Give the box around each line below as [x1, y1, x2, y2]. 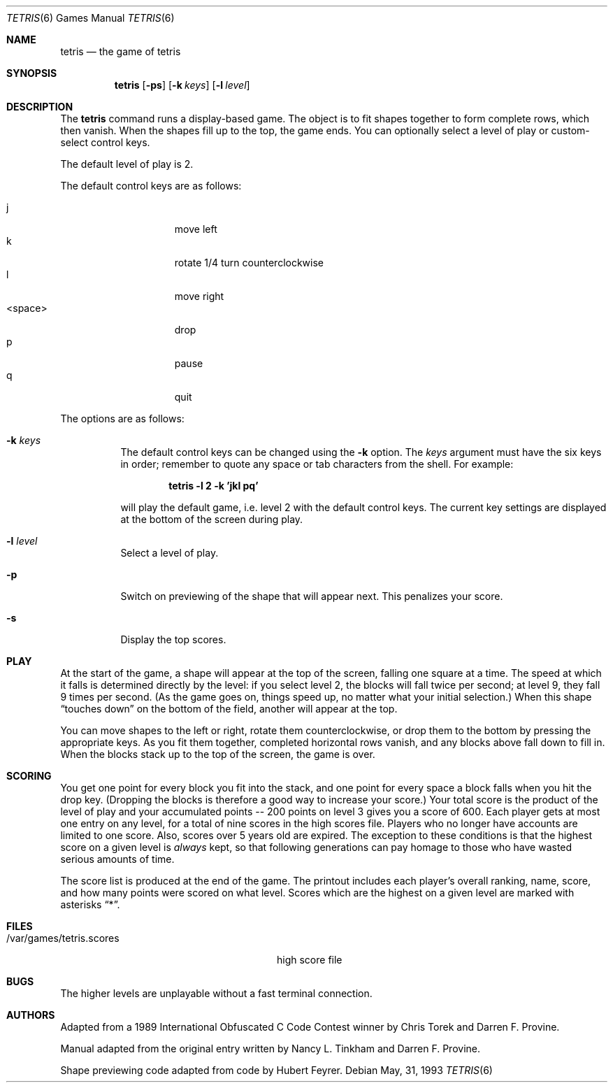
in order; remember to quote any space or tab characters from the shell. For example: [120, 458, 514, 470]
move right [174, 290, 224, 302]
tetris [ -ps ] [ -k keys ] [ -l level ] [114, 79, 250, 91]
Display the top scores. [120, 634, 226, 645]
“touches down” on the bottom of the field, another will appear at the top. [60, 703, 398, 715]
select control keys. [60, 136, 150, 148]
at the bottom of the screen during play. [120, 513, 303, 525]
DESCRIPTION [6, 101, 73, 113]
